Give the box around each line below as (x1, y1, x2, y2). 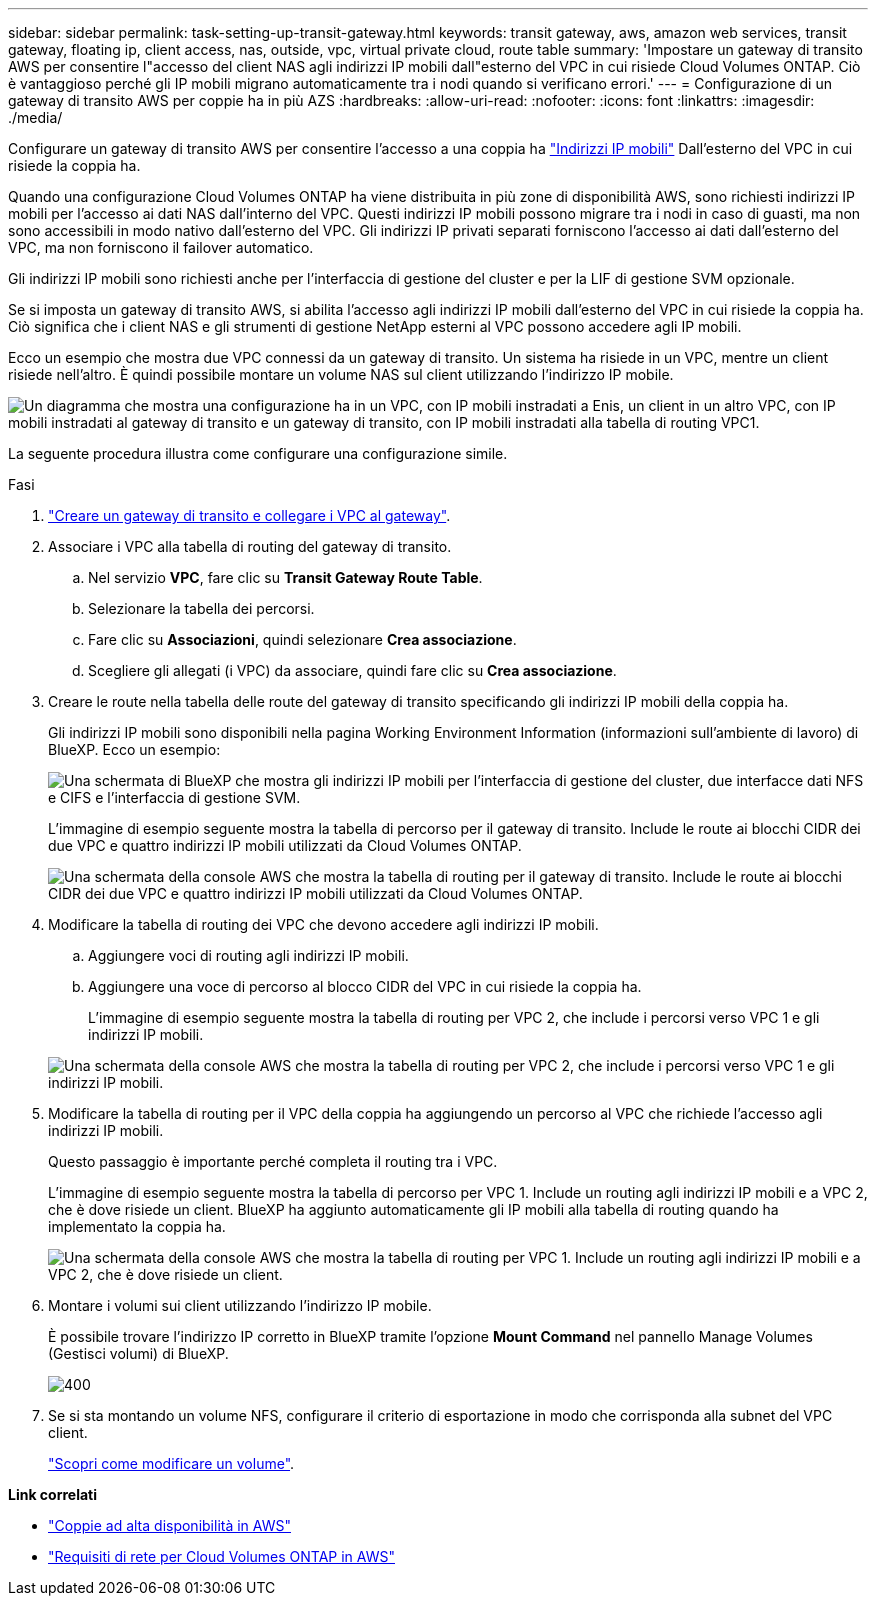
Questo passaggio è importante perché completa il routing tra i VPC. (48, 1153, 498, 1170)
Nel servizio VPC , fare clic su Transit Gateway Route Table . (88, 569, 483, 586)
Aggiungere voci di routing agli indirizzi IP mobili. (88, 947, 409, 964)
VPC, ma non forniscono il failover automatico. (8, 239, 314, 256)
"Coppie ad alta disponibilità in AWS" (48, 1517, 291, 1534)
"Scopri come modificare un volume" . (48, 1455, 295, 1472)
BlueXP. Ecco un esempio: (48, 741, 221, 758)
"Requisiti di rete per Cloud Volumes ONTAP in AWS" (48, 1548, 395, 1565)
